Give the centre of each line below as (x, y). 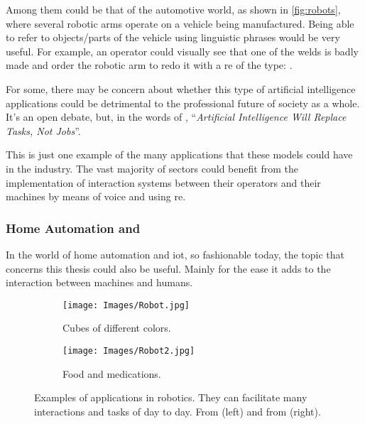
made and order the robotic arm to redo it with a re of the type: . (149, 65)
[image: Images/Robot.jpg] (126, 305)
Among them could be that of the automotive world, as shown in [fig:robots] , (173, 9)
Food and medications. (112, 373)
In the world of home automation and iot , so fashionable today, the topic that (175, 254)
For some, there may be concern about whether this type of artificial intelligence (181, 88)
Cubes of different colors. (117, 328)
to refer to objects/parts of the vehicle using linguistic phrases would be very (173, 37)
